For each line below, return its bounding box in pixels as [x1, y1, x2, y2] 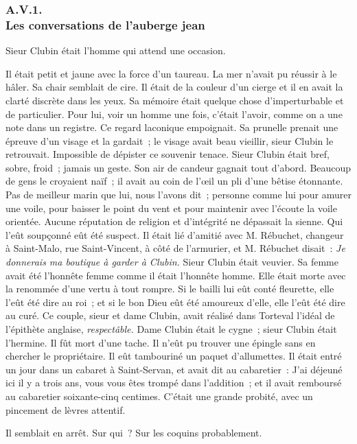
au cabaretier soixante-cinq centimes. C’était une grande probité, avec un [5, 388, 313, 403]
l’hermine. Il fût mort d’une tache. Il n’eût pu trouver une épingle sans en [5, 335, 316, 349]
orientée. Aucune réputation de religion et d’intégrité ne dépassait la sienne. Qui [5, 214, 343, 229]
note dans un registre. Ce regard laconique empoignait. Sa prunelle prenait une [5, 120, 338, 135]
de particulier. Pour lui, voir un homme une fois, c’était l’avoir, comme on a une [5, 106, 343, 121]
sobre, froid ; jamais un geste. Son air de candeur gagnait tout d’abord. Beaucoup [5, 160, 352, 174]
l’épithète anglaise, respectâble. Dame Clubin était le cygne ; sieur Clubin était [5, 322, 337, 336]
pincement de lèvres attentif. [5, 402, 126, 417]
